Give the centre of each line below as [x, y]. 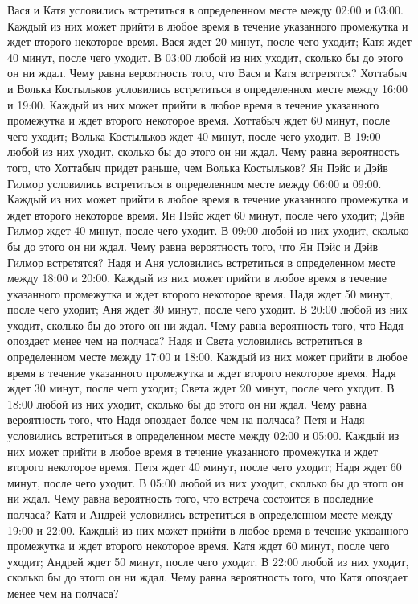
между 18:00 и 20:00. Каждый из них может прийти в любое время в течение [197, 278]
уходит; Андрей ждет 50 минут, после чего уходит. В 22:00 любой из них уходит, [208, 561]
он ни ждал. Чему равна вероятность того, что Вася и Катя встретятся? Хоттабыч [207, 73]
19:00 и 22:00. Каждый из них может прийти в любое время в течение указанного [208, 530]
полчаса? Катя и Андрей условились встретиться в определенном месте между [200, 514]
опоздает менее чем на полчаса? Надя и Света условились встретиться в [185, 341]
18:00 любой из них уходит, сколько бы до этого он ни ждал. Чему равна [187, 403]
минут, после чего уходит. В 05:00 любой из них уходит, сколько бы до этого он [205, 482]
